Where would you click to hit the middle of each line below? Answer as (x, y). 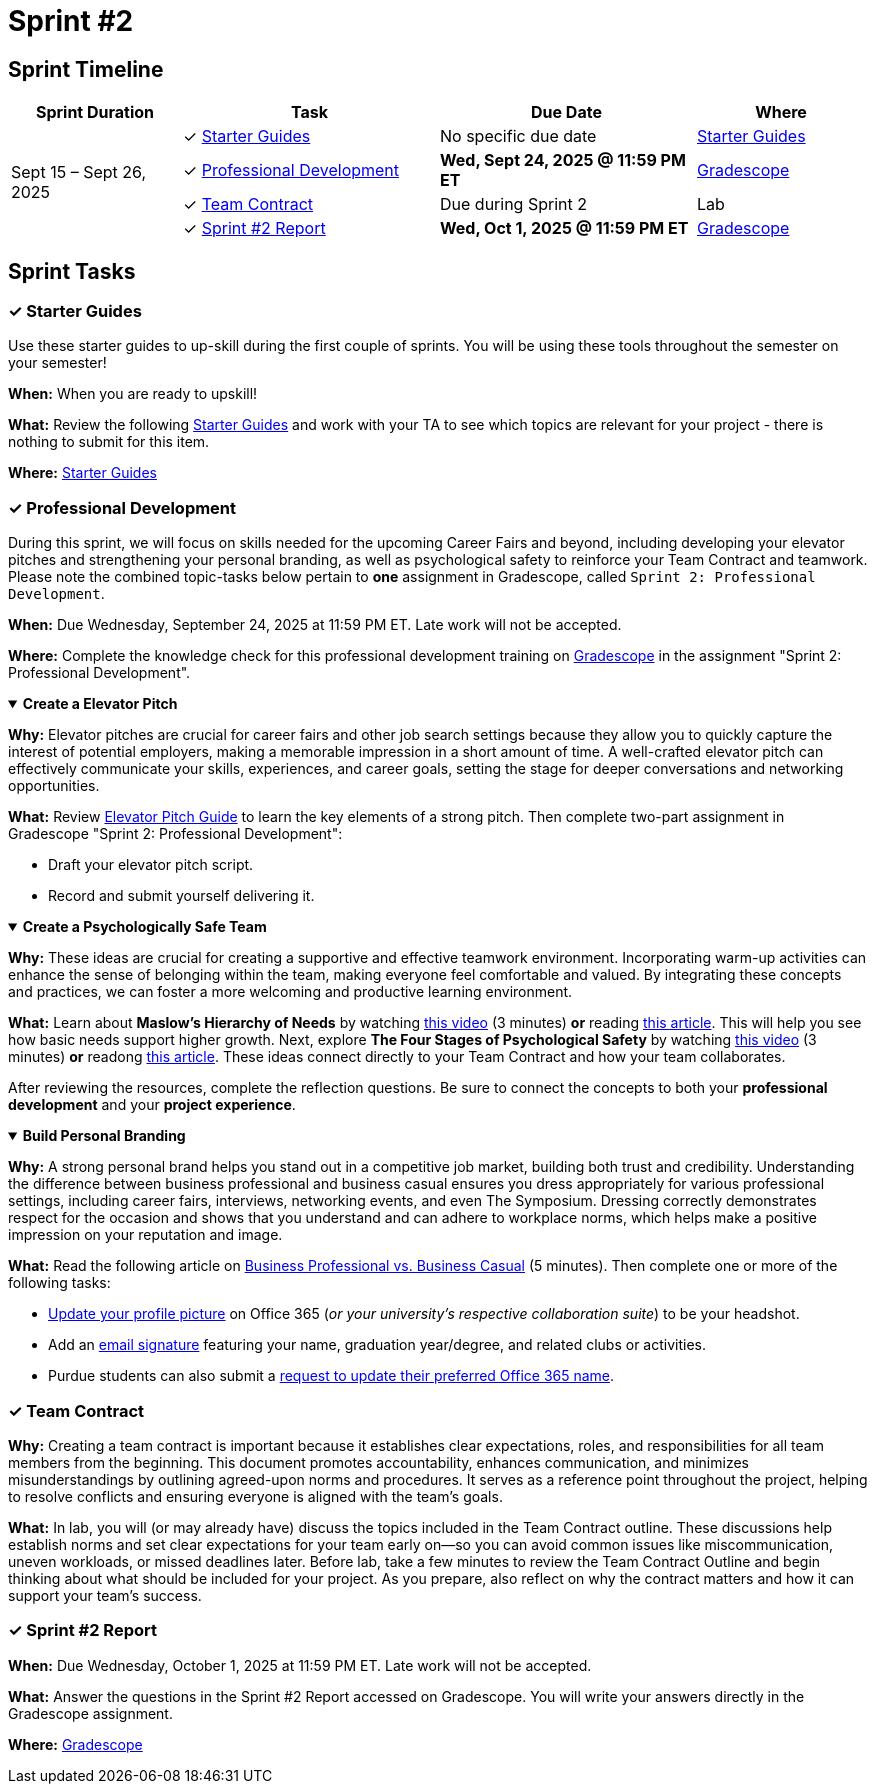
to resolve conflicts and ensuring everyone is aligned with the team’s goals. (255, 1496)
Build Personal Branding (104, 1136)
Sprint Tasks (72, 271)
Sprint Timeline (86, 69)
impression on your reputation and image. (145, 1235)
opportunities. (54, 786)
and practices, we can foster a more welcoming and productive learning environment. (290, 992)
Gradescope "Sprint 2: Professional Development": (175, 834)
